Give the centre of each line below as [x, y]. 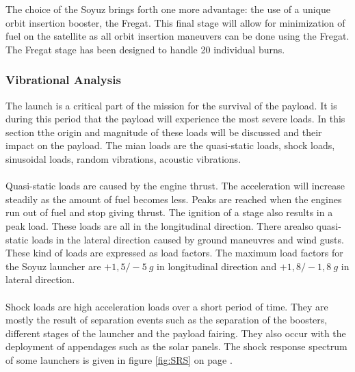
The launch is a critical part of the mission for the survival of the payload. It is [171, 105]
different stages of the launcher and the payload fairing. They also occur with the [176, 333]
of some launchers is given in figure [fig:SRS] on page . [119, 359]
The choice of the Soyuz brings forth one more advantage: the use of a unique [168, 9]
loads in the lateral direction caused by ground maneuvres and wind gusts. [188, 239]
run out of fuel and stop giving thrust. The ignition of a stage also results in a [169, 212]
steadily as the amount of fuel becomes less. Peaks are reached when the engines [174, 199]
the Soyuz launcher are [53, 266]
